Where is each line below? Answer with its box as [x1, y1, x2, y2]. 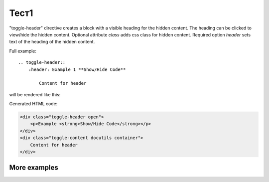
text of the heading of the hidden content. [9, 39, 95, 45]
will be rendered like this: [9, 91, 61, 97]
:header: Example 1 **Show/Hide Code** [28, 66, 126, 72]
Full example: [9, 48, 37, 54]
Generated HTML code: [9, 101, 58, 107]
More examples [9, 164, 58, 172]
